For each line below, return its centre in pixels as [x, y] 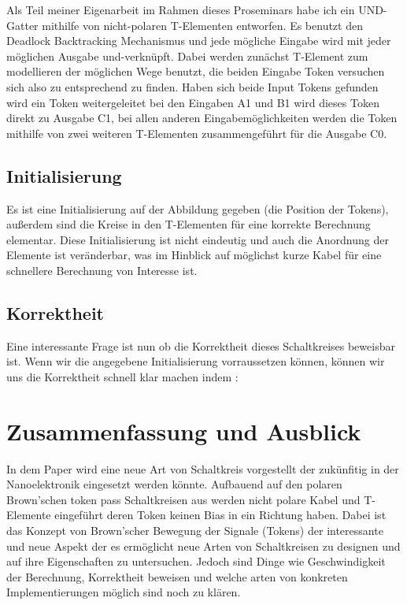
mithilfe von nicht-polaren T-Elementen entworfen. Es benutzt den [202, 25]
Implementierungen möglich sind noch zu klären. [124, 592]
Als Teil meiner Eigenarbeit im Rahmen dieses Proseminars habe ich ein [181, 9]
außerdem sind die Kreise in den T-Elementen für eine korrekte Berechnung [189, 224]
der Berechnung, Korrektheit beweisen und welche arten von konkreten [177, 576]
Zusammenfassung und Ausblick [184, 431]
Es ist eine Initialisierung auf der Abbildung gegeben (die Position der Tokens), [198, 208]
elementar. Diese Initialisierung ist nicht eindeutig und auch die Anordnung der [198, 239]
